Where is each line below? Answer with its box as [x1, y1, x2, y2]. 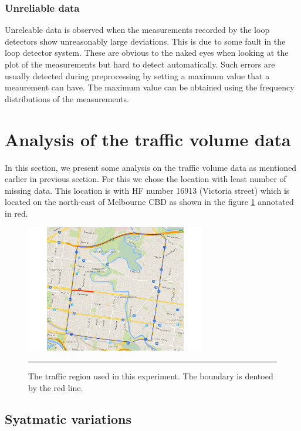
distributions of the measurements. [5, 92, 129, 105]
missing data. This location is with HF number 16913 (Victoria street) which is [5, 184, 290, 196]
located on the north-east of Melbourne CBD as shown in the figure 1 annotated [5, 196, 294, 208]
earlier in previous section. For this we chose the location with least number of [5, 173, 286, 185]
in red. [5, 207, 28, 219]
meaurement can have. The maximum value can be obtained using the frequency [5, 81, 295, 93]
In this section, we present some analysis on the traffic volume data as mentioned [5, 161, 297, 173]
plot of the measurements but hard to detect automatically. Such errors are [5, 58, 275, 70]
